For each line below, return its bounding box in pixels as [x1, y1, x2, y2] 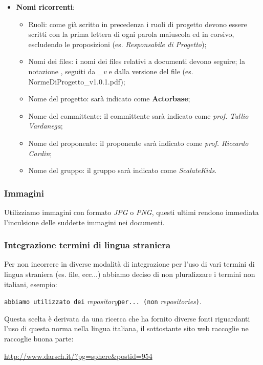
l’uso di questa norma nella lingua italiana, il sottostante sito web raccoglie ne [4, 323, 249, 334]
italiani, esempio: [4, 278, 57, 289]
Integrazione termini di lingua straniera [4, 239, 171, 251]
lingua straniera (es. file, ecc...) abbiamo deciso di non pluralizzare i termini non [4, 268, 255, 279]
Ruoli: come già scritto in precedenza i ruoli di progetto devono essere [28, 18, 247, 29]
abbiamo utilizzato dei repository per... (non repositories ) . [4, 296, 202, 307]
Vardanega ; [28, 120, 63, 131]
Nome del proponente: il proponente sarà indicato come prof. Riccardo [28, 137, 249, 148]
